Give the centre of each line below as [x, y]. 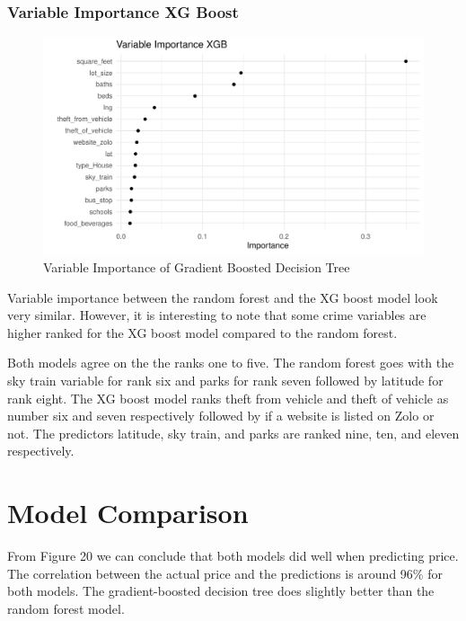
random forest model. [66, 608]
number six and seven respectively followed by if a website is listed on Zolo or [221, 416]
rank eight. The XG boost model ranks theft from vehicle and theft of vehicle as [228, 398]
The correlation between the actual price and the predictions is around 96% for [225, 573]
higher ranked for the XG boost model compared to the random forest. [202, 332]
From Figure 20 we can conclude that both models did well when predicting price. [233, 556]
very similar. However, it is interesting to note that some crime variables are [217, 315]
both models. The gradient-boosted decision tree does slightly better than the [221, 591]
